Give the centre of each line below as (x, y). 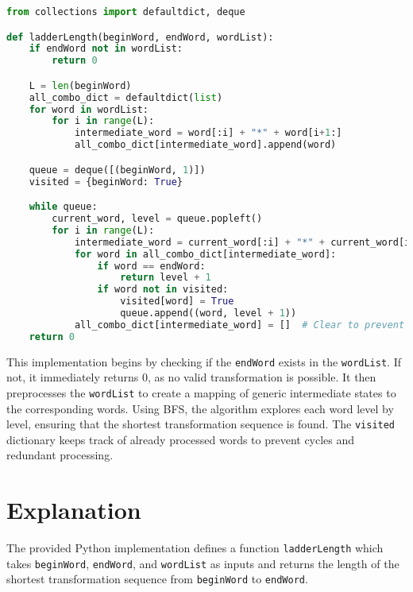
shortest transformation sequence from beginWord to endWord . (157, 579)
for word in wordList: (89, 109)
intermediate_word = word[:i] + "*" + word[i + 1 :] (208, 133)
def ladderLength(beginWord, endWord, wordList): (140, 37)
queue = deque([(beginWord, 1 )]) (117, 170)
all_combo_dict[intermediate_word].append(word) (205, 145)
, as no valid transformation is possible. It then (262, 377)
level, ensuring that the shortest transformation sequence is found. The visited (201, 424)
